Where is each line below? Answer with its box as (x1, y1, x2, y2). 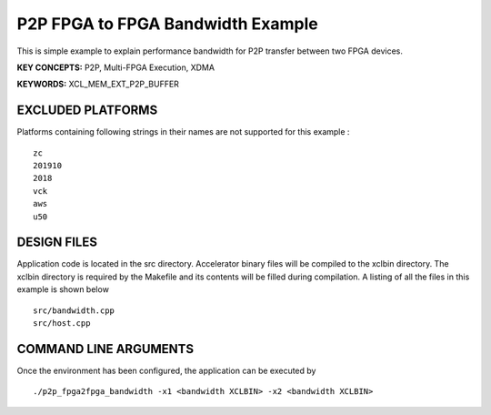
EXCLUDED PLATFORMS (16, 103, 158, 118)
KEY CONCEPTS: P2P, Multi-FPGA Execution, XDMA (16, 62, 215, 73)
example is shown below (16, 284, 109, 295)
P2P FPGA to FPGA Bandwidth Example (16, 14, 318, 34)
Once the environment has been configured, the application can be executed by (16, 365, 316, 376)
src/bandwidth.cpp (33, 305, 115, 316)
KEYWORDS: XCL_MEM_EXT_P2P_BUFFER (16, 78, 179, 90)
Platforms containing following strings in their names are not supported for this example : (16, 127, 350, 137)
